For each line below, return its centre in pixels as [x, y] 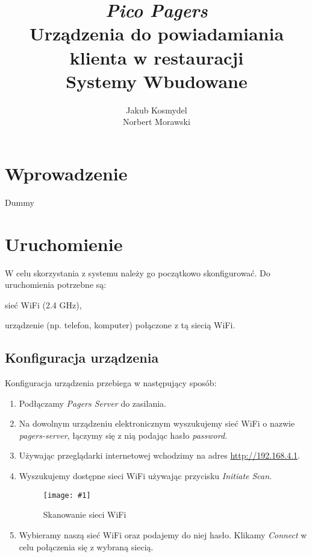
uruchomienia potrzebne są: [56, 285]
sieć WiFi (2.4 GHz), [43, 304]
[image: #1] [67, 495]
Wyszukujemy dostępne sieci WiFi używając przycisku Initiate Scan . [145, 476]
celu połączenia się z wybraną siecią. [86, 546]
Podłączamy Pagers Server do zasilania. [92, 403]
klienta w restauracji [157, 57]
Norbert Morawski [157, 122]
